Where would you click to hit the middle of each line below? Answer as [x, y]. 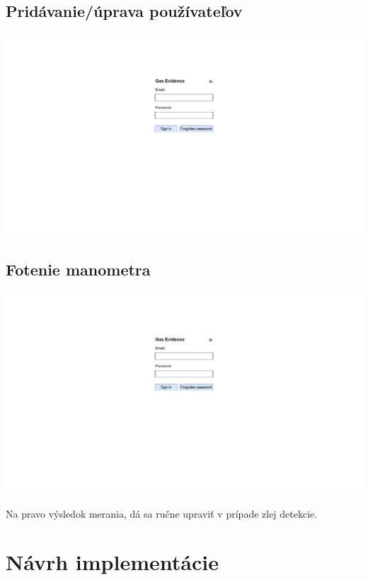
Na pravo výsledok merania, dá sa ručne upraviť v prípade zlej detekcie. [162, 513]
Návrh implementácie [112, 562]
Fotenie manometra [78, 269]
